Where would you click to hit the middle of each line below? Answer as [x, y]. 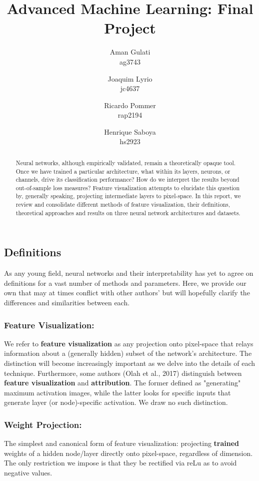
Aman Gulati [130, 52]
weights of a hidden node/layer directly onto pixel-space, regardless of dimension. [128, 453]
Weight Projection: [43, 424]
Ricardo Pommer [130, 105]
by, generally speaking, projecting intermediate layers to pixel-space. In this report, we [128, 196]
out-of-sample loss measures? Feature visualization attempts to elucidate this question [128, 187]
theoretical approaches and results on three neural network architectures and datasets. [128, 212]
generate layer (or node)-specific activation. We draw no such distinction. [116, 402]
